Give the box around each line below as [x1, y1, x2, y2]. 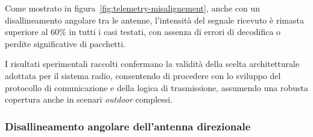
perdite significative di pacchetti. [5, 37, 126, 49]
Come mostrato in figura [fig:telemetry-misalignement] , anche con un [5, 2, 260, 14]
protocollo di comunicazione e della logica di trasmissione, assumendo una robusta [5, 81, 309, 94]
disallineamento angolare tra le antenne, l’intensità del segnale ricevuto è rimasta [5, 13, 304, 26]
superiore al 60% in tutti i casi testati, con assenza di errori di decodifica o [5, 25, 281, 38]
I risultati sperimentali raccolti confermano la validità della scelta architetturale [5, 57, 300, 70]
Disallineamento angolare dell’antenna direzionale [5, 118, 251, 133]
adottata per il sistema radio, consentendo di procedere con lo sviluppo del [5, 69, 281, 81]
